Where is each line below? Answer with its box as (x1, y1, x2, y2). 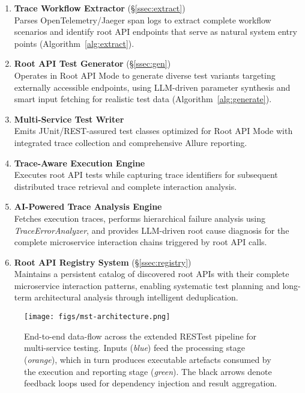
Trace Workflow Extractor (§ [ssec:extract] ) (14, 2, 186, 14)
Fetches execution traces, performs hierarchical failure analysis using (14, 212, 265, 224)
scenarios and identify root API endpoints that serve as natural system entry (14, 25, 297, 38)
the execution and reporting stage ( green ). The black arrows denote (24, 365, 272, 377)
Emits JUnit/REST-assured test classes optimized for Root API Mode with (14, 124, 293, 137)
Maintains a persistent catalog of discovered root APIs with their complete (14, 267, 289, 280)
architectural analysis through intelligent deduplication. (34, 291, 238, 303)
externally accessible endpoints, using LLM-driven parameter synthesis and (14, 81, 291, 93)
